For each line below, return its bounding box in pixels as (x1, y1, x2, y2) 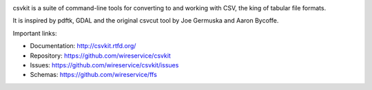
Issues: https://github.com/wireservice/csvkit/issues (30, 60, 179, 69)
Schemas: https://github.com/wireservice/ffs (30, 71, 158, 79)
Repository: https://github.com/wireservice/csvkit (30, 52, 172, 60)
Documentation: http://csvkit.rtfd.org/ (30, 42, 136, 50)
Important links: (12, 29, 57, 37)
